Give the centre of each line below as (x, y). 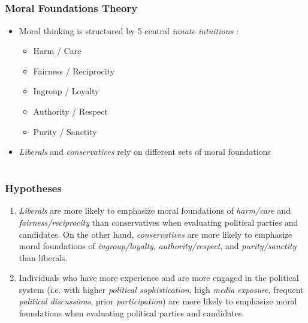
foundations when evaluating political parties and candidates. (132, 313)
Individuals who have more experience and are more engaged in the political (159, 278)
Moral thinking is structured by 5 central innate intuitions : (129, 30)
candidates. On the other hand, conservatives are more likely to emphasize (155, 234)
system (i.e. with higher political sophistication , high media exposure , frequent (161, 289)
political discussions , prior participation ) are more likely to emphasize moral (158, 301)
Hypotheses (33, 188)
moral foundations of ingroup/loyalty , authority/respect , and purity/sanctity (158, 246)
